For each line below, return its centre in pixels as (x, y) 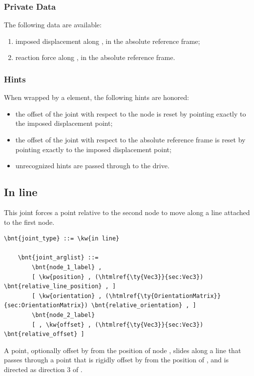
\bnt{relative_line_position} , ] (60, 287)
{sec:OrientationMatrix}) (46, 306)
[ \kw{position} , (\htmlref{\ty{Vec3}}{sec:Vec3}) (118, 277)
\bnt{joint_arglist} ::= (58, 258)
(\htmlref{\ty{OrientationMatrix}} (163, 296)
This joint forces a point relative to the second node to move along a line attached (127, 212)
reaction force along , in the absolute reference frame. (95, 57)
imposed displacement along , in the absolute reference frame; (108, 41)
